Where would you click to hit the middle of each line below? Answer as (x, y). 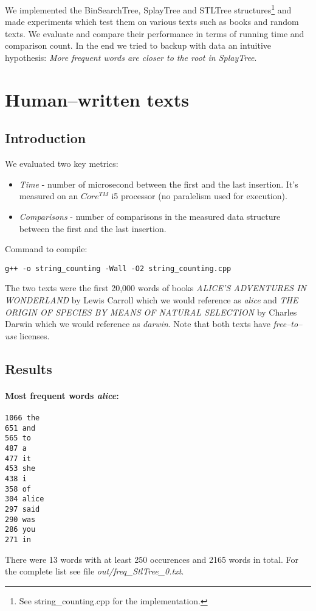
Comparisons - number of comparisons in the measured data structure (150, 216)
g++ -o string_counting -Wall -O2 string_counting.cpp (118, 268)
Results (29, 368)
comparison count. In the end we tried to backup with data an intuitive (138, 45)
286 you (20, 530)
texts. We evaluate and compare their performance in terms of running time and (155, 33)
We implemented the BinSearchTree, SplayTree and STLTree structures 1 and (148, 9)
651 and (20, 428)
